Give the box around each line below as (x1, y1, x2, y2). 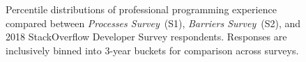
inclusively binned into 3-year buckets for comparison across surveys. (6, 42, 299, 57)
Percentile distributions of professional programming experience (6, 2, 277, 16)
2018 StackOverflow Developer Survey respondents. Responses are (6, 29, 287, 44)
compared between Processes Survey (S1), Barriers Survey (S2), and (6, 15, 301, 30)
